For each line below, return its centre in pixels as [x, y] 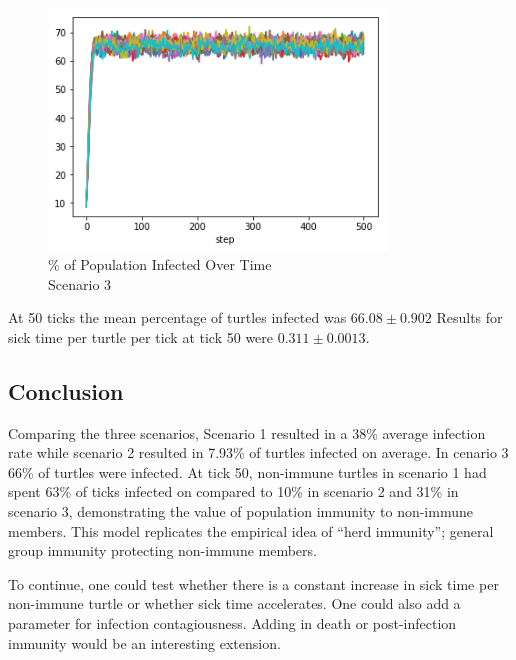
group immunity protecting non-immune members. [162, 550]
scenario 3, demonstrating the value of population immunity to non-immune [240, 511]
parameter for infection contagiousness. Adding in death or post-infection [232, 623]
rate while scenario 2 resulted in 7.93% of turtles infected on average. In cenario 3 [258, 452]
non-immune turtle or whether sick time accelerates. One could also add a [234, 603]
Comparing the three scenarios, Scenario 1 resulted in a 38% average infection [247, 432]
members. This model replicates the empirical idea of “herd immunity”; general [251, 530]
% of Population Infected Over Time [160, 264]
